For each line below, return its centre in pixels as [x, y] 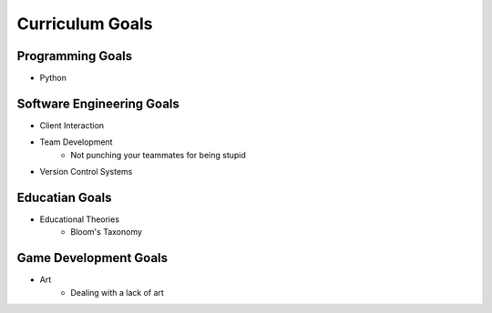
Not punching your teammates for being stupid [158, 155]
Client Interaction [72, 125]
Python [53, 78]
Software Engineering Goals [98, 103]
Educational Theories [80, 219]
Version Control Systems [86, 172]
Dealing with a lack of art [117, 292]
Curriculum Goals [85, 24]
